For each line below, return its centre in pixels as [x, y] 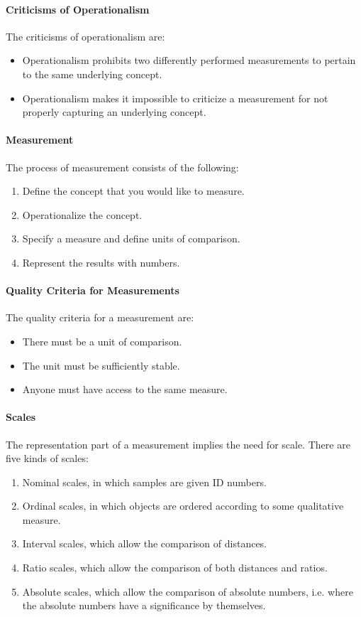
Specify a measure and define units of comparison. [131, 238]
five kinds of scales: [47, 458]
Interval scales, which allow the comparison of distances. [144, 543]
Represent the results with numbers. [101, 262]
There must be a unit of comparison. [102, 341]
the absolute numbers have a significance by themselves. [144, 605]
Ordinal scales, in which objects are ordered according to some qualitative [183, 506]
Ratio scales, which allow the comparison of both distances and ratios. [175, 568]
